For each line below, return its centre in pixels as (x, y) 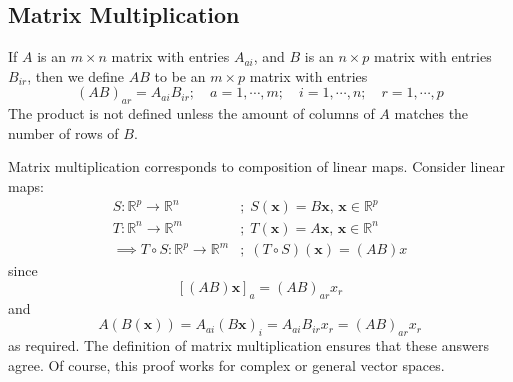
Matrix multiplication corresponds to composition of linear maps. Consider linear (256, 166)
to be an (180, 75)
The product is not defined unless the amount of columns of (191, 113)
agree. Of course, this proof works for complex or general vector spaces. (226, 364)
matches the (431, 113)
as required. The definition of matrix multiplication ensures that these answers (248, 344)
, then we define (76, 75)
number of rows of (63, 132)
